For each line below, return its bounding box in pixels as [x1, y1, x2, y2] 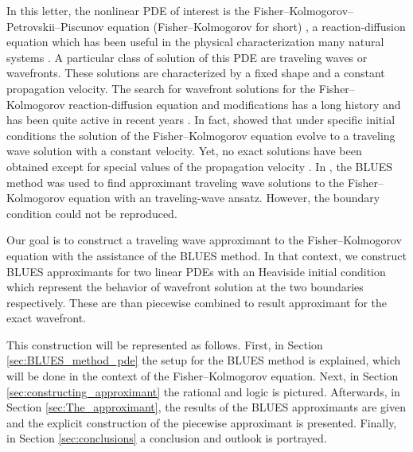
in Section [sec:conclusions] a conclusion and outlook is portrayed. [6, 430, 327, 446]
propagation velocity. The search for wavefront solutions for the [6, 80, 316, 96]
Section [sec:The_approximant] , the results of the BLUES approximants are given [6, 399, 406, 415]
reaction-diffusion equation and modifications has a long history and [68, 95, 401, 112]
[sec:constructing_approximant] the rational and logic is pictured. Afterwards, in [6, 383, 400, 399]
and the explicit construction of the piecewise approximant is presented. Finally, [6, 414, 397, 431]
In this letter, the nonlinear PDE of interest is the [6, 2, 250, 18]
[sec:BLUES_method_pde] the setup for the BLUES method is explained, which [6, 352, 401, 368]
